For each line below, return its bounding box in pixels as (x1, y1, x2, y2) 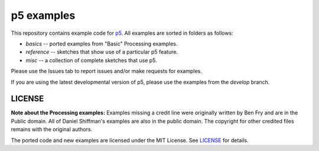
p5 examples (11, 9, 76, 22)
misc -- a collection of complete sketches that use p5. (25, 57, 158, 64)
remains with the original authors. (11, 126, 93, 133)
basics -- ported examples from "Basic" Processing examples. (25, 40, 178, 47)
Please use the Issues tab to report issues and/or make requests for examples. (11, 68, 202, 75)
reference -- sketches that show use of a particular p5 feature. (25, 48, 178, 55)
